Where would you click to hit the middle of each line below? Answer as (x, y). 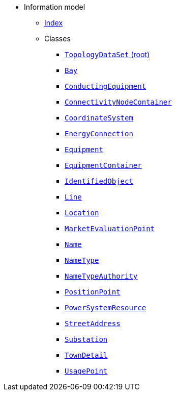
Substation (86, 339)
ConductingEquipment (106, 86)
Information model (55, 7)
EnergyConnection (99, 134)
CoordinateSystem (99, 118)
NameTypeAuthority (101, 276)
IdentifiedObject (99, 181)
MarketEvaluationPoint (110, 229)
